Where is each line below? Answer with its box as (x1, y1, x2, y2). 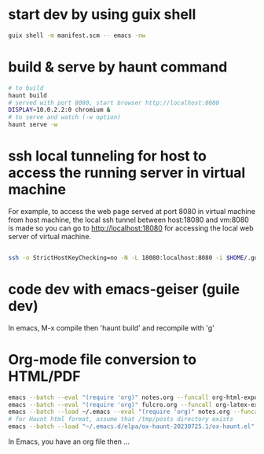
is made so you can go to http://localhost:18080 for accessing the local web (8, 223, 254, 233)
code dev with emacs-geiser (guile (8, 281, 240, 298)
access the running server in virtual (8, 164, 246, 182)
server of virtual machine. (8, 231, 92, 241)
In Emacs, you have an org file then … (8, 437, 130, 446)
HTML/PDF (8, 367, 81, 385)
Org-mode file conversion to (8, 350, 197, 368)
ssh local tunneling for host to (8, 147, 207, 165)
